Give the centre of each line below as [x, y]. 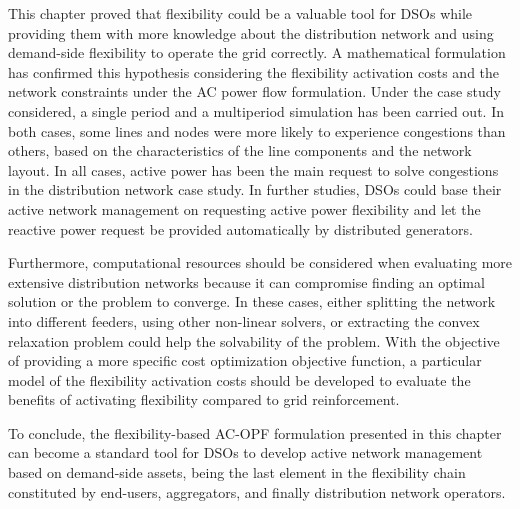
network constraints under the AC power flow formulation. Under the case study [254, 91]
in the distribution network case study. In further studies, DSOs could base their [255, 189]
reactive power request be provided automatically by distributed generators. [240, 228]
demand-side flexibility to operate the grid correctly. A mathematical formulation [257, 52]
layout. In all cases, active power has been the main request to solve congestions [253, 169]
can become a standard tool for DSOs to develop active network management [245, 452]
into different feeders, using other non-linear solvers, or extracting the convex [244, 320]
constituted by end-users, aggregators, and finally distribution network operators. [257, 491]
